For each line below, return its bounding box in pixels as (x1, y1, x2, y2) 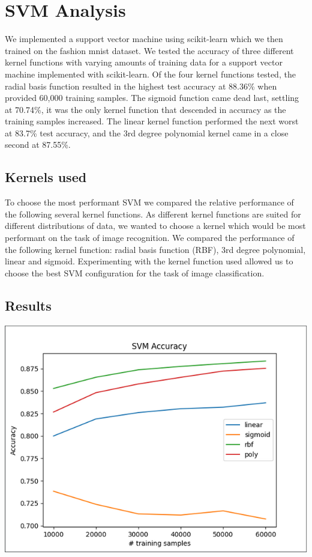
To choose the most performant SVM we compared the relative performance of (5, 196, 294, 208)
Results (5, 296, 52, 314)
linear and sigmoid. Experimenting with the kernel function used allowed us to (5, 255, 293, 267)
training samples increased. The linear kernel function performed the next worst (5, 115, 299, 127)
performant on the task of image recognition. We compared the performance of (5, 231, 295, 244)
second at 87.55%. (5, 138, 71, 151)
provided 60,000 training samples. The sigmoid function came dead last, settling (5, 91, 299, 104)
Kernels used (5, 168, 87, 186)
